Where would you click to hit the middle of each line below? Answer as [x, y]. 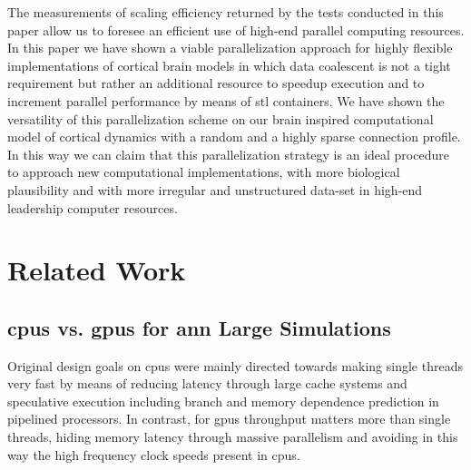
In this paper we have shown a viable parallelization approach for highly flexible [230, 48]
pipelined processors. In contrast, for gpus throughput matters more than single [229, 419]
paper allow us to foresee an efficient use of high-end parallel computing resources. [236, 29]
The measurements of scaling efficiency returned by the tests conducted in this [226, 12]
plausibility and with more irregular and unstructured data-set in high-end [215, 189]
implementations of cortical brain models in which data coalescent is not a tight [229, 65]
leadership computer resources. [93, 207]
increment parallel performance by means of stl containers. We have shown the [226, 100]
